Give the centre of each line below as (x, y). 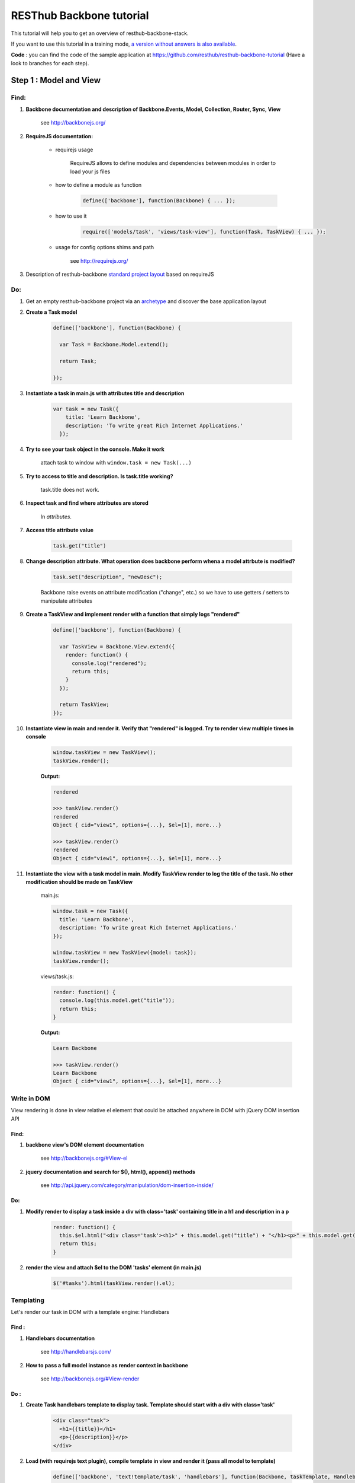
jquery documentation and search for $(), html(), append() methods (110, 1172)
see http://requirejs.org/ (99, 260)
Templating (28, 1300)
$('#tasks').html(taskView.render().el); (114, 1283)
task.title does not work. (70, 490)
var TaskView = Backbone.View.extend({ (117, 646)
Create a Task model (51, 312)
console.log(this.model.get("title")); (117, 1000)
